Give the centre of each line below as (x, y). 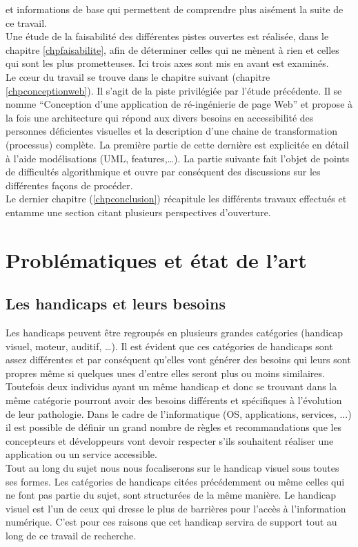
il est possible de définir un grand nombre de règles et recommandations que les (174, 427)
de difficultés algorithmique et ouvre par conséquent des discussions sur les (163, 172)
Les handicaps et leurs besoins (116, 304)
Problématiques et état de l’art (156, 259)
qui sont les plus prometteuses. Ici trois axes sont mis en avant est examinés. (167, 63)
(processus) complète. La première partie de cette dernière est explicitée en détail (177, 144)
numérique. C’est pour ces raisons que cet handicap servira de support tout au (171, 522)
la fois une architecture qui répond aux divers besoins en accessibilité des (160, 117)
